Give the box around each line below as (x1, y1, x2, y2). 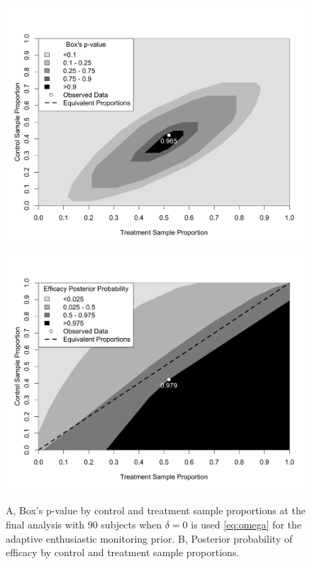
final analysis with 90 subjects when (6, 517, 162, 531)
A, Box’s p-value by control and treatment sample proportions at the (6, 503, 306, 518)
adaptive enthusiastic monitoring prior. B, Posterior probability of (6, 531, 293, 546)
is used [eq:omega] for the (191, 517, 301, 531)
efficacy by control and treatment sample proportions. (6, 545, 240, 560)
